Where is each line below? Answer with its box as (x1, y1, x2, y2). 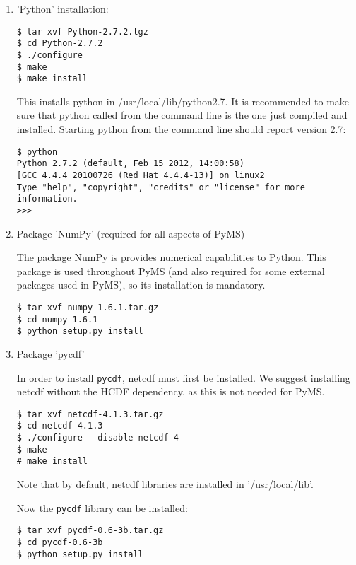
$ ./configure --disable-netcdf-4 (16, 433, 179, 443)
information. (16, 194, 78, 204)
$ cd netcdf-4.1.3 (16, 421, 103, 431)
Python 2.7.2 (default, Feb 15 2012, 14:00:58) (16, 158, 244, 169)
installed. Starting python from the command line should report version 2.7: (16, 122, 346, 136)
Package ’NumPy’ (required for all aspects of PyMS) (16, 226, 245, 240)
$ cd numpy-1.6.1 (16, 314, 98, 325)
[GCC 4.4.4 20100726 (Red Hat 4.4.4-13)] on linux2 (16, 170, 265, 180)
